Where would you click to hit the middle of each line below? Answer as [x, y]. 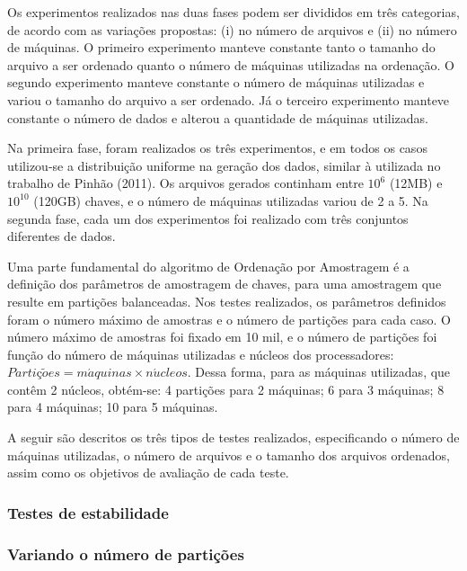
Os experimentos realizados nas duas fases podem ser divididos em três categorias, [233, 12]
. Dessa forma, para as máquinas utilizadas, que [319, 372]
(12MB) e [416, 183]
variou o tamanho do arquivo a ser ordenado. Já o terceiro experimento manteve [229, 99]
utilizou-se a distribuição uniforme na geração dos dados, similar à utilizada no [224, 165]
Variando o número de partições [126, 553]
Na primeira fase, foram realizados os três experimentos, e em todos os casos [217, 148]
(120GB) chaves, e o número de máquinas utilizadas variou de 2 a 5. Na [231, 200]
